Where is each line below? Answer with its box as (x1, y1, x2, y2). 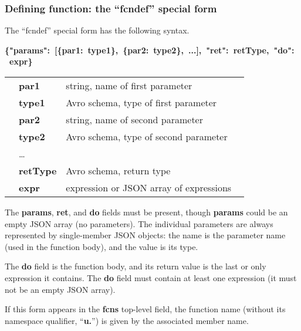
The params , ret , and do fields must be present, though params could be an (5, 206, 288, 218)
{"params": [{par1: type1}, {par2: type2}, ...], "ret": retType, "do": (5, 43, 295, 56)
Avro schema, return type (66, 164, 171, 177)
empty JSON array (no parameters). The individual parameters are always (5, 217, 273, 229)
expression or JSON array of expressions (66, 181, 232, 194)
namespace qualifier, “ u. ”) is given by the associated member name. (5, 314, 249, 326)
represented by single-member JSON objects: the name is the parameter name (5, 229, 286, 241)
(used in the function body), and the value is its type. (5, 240, 198, 252)
